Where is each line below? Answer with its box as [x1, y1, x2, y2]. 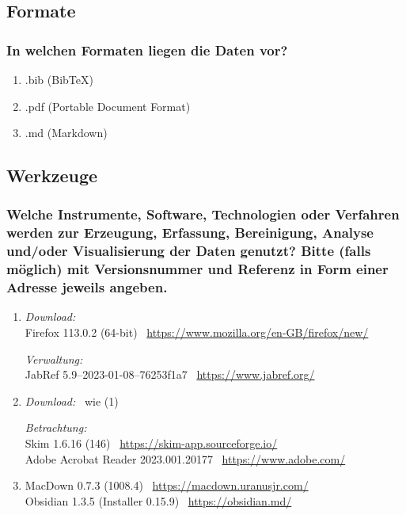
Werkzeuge [6, 163, 98, 188]
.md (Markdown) [25, 124, 108, 141]
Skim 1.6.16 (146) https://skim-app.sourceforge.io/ [25, 435, 278, 452]
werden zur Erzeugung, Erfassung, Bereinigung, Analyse [6, 223, 374, 242]
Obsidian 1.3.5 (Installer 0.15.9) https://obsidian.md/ [25, 492, 292, 509]
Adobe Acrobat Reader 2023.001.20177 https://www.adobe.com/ [25, 450, 346, 467]
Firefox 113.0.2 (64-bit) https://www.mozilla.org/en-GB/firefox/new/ [25, 324, 369, 341]
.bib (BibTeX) [25, 71, 93, 87]
